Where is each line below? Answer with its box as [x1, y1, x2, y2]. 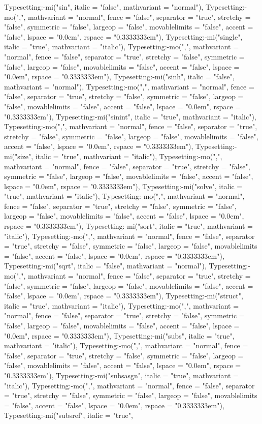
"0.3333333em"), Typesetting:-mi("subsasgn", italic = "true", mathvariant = [4, 370, 239, 380]
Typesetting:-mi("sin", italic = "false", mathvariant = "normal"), [4, 2, 204, 12]
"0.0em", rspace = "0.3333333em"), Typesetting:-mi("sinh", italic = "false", [4, 71, 235, 82]
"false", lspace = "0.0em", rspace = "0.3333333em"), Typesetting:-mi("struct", [4, 290, 243, 301]
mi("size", [4, 150, 34, 161]
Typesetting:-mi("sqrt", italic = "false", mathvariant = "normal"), [4, 260, 207, 271]
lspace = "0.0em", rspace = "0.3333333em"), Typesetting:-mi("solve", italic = [4, 180, 243, 191]
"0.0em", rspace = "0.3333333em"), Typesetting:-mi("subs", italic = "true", [4, 330, 235, 341]
